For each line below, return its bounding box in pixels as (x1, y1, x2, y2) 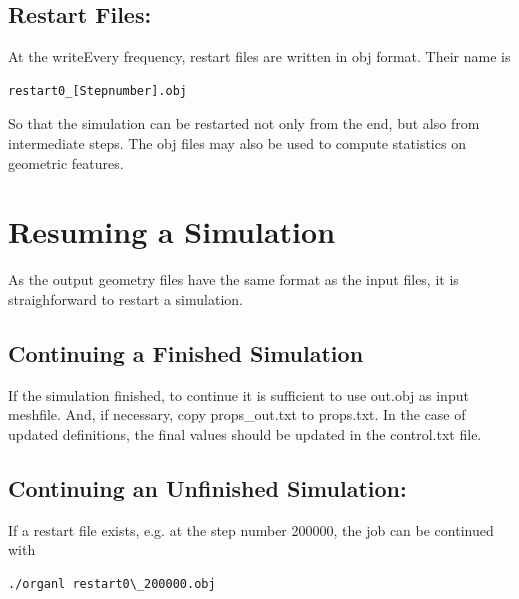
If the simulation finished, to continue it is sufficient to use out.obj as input (8, 384, 469, 405)
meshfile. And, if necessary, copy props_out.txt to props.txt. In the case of (8, 404, 466, 425)
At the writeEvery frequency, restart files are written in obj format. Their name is (8, 46, 511, 67)
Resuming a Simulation (8, 211, 336, 252)
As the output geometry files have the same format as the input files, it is (8, 269, 459, 290)
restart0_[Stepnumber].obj (8, 83, 187, 98)
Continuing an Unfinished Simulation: (8, 472, 407, 503)
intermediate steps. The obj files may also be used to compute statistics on (8, 132, 466, 153)
